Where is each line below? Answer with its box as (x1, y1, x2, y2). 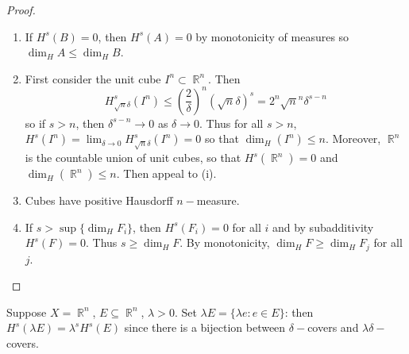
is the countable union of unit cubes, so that (25, 149, 241, 166)
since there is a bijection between (124, 319, 286, 336)
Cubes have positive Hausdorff (25, 192, 173, 209)
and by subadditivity (272, 218, 374, 235)
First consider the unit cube (25, 70, 161, 87)
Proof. (6, 2, 36, 17)
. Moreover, (325, 130, 381, 147)
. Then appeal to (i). (116, 165, 217, 182)
